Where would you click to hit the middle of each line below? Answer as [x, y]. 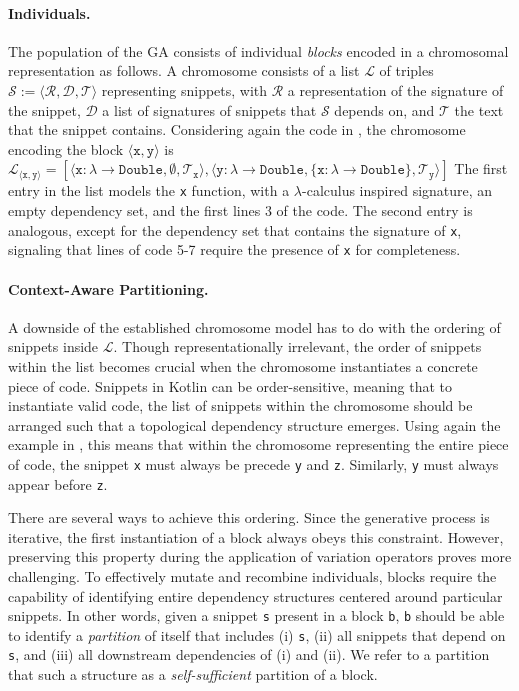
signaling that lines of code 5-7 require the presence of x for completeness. [234, 249]
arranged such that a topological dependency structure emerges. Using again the [254, 424]
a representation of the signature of [395, 89]
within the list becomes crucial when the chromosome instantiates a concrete [243, 365]
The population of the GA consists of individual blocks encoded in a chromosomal [258, 50]
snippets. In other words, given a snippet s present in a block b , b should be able [256, 615]
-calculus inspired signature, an [397, 190]
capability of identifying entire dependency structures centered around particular [255, 595]
